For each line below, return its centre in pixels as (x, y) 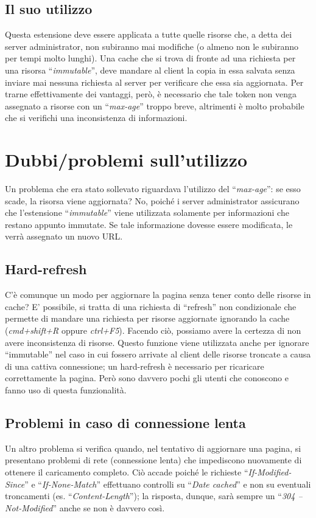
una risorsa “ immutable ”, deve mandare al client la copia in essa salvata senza (150, 70)
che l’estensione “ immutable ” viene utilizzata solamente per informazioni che (147, 212)
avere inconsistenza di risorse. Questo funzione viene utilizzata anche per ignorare (157, 342)
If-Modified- (270, 471)
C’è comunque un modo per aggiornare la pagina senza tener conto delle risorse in (158, 295)
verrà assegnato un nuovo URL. (64, 236)
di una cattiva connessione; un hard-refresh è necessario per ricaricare (135, 366)
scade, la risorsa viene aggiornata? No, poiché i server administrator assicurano (152, 200)
